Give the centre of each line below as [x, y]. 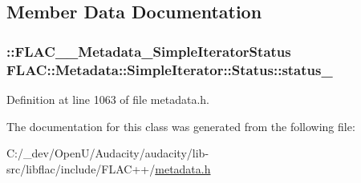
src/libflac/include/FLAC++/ [81, 168]
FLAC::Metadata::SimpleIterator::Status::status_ [170, 69]
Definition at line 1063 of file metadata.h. [108, 99]
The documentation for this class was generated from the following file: [181, 126]
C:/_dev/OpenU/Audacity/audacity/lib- [108, 153]
